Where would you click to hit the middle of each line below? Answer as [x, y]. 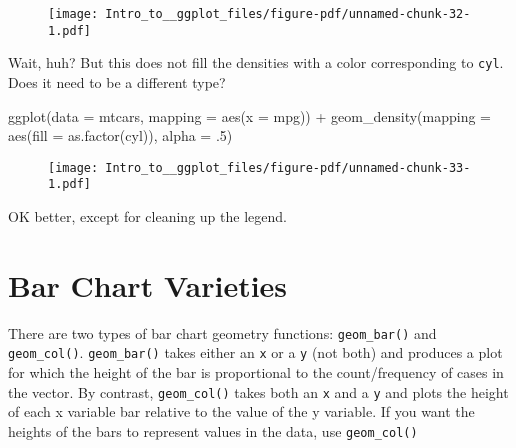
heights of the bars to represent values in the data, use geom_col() [213, 430]
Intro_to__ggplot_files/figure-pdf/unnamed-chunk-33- [288, 167]
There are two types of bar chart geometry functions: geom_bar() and [222, 332]
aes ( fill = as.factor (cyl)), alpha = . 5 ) [120, 135]
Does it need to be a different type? [117, 81]
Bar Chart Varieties [148, 284]
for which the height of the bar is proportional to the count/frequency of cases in [256, 372]
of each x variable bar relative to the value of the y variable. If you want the [241, 411]
